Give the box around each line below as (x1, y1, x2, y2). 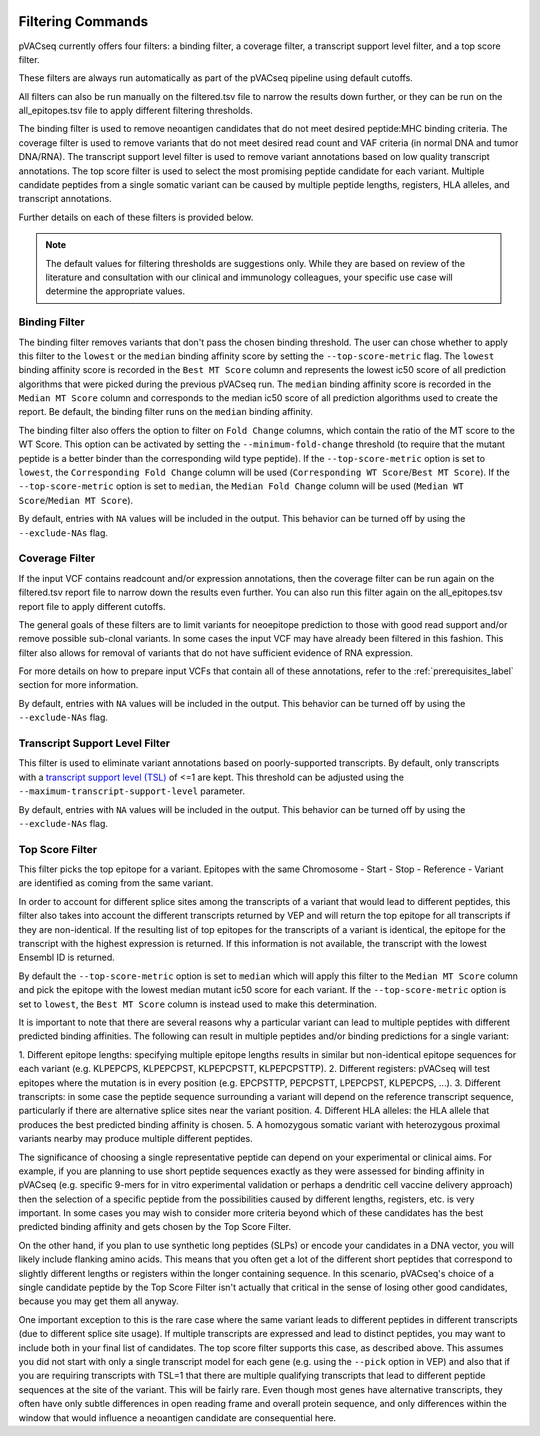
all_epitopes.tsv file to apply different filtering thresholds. (18, 105, 254, 117)
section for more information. (18, 679, 139, 691)
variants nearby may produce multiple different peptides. (18, 1133, 254, 1145)
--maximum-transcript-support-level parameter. (18, 785, 245, 797)
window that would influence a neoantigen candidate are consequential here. (18, 1411, 337, 1424)
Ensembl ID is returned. (18, 951, 115, 964)
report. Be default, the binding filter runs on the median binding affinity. (18, 406, 314, 418)
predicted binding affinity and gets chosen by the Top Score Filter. (18, 1221, 292, 1233)
